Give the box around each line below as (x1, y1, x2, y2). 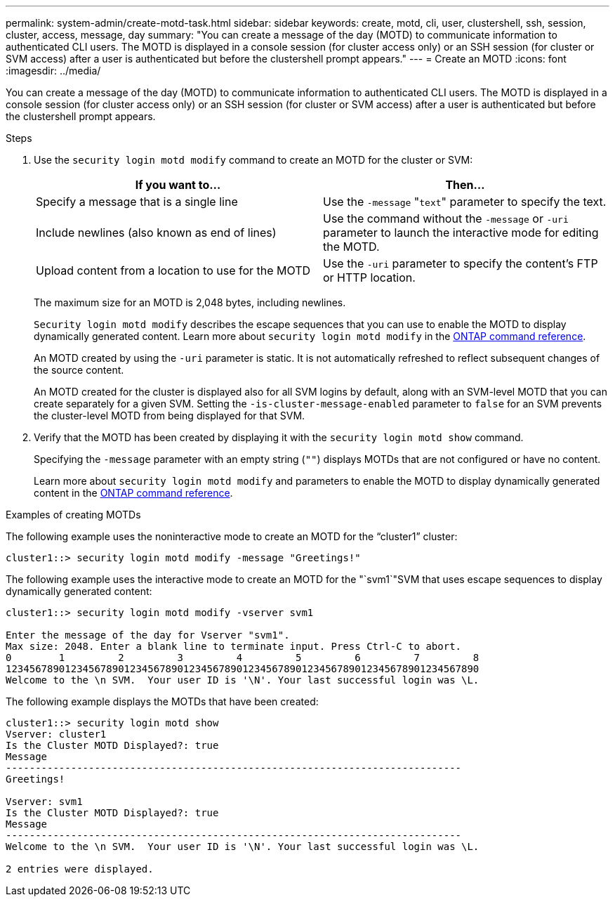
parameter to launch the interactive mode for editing (323, 225, 599, 240)
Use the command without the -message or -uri (323, 211, 569, 225)
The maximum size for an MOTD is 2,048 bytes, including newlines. (34, 296, 346, 308)
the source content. (34, 364, 124, 376)
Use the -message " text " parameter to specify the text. (323, 195, 607, 209)
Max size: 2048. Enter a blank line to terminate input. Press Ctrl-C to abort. (6, 641, 462, 652)
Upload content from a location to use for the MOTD (36, 263, 311, 277)
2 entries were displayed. (6, 863, 154, 875)
